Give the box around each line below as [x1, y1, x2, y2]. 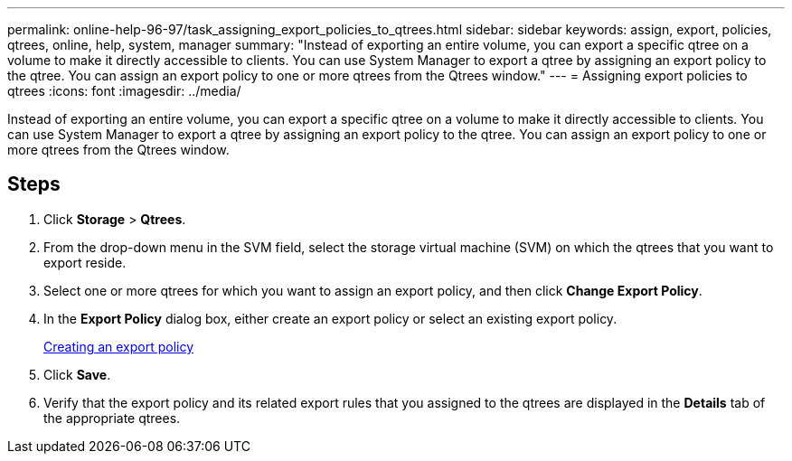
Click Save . [43, 366, 111, 382]
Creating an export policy [43, 338, 194, 354]
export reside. [43, 254, 127, 270]
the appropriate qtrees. [43, 409, 181, 426]
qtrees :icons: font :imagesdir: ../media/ [7, 83, 241, 99]
